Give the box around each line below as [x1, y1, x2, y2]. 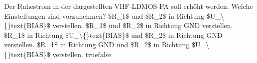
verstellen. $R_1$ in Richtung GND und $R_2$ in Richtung [4, 39, 190, 50]
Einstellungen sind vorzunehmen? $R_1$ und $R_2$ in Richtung [4, 10, 204, 21]
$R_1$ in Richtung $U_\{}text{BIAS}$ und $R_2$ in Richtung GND [4, 30, 223, 40]
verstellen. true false [52, 49, 112, 59]
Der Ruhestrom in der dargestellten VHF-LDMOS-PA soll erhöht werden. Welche [4, 1, 253, 11]
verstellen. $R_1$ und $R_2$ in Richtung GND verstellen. [52, 20, 233, 31]
